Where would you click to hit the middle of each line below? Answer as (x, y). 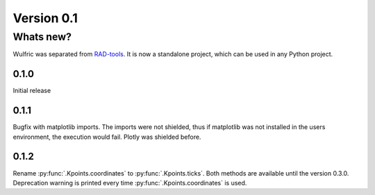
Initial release (32, 91)
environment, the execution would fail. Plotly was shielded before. (107, 137)
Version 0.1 (45, 18)
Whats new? (42, 37)
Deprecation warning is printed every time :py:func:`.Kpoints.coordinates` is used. (130, 183)
